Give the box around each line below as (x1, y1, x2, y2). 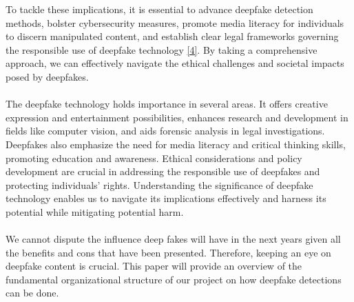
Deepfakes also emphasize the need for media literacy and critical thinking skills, (6, 137, 346, 151)
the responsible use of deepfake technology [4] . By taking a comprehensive (6, 42, 317, 57)
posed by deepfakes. (6, 69, 89, 83)
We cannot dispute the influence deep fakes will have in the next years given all (6, 232, 341, 246)
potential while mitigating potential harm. (6, 204, 184, 219)
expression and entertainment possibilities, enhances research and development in (6, 110, 348, 124)
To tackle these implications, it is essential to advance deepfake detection (6, 2, 313, 16)
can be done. (6, 285, 59, 300)
